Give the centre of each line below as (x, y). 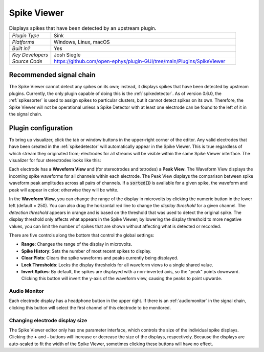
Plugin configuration (41, 128)
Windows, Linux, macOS (82, 42)
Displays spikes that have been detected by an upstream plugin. (83, 28)
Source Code (27, 61)
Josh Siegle (67, 55)
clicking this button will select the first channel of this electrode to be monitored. (90, 307)
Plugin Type (26, 35)
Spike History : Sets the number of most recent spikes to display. (86, 251)
